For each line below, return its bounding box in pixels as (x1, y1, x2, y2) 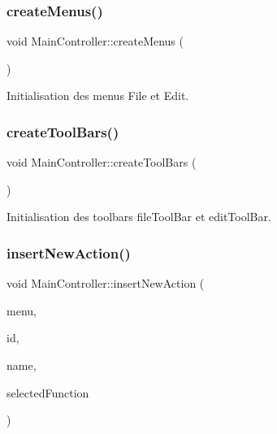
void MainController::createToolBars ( (6, 154, 197, 171)
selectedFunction (6, 384, 89, 401)
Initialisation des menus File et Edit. (6, 87, 189, 104)
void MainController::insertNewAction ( (6, 275, 205, 292)
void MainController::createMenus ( (6, 33, 184, 50)
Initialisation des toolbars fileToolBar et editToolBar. (6, 208, 271, 225)
